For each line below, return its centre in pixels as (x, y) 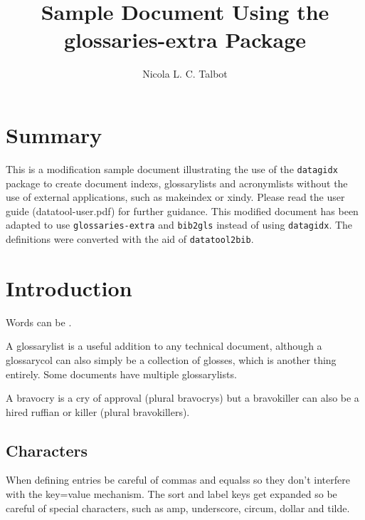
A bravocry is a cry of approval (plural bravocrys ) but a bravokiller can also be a (182, 398)
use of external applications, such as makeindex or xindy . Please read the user (175, 197)
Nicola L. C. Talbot (185, 74)
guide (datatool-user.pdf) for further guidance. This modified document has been (182, 210)
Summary (54, 134)
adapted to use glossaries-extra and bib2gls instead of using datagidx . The (179, 225)
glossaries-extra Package (185, 40)
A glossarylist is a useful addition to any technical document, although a (164, 346)
